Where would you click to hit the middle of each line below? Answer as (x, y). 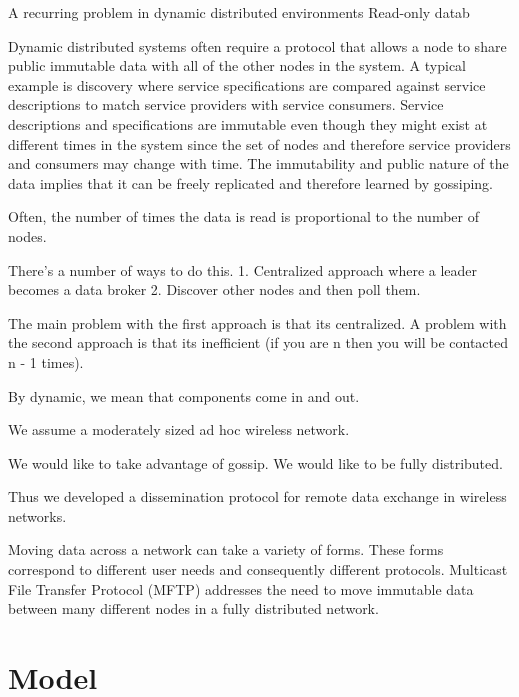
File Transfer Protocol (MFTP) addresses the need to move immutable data (241, 588)
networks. (37, 515)
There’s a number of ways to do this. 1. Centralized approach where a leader (243, 269)
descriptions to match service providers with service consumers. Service (226, 104)
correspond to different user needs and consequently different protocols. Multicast (258, 569)
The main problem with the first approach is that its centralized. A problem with (257, 322)
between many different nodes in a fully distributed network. (193, 608)
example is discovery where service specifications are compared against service (247, 84)
